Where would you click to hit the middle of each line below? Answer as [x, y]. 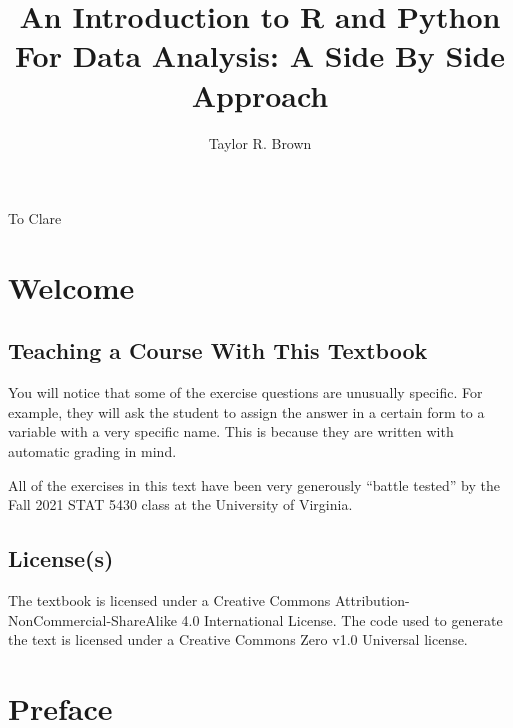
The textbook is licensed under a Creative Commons [169, 600]
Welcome [71, 286]
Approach [260, 94]
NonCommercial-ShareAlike [92, 619]
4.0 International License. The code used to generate [342, 619]
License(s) [61, 558]
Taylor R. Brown [260, 142]
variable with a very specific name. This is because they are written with [231, 431]
